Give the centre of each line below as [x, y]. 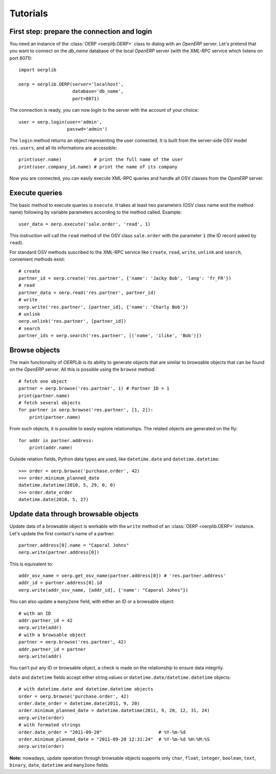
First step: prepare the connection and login [81, 32]
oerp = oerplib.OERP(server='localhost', [71, 84]
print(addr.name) [51, 447]
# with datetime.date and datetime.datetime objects [86, 689]
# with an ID [35, 613]
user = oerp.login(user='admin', [60, 122]
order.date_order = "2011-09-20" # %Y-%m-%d [102, 732]
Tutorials [29, 13]
